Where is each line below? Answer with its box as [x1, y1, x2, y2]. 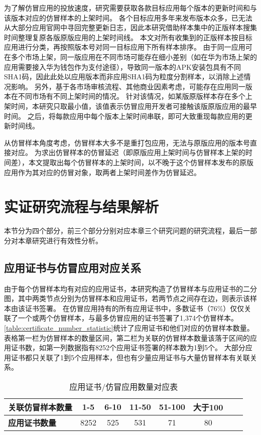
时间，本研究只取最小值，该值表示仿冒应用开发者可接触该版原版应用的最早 [11, 100, 257, 111]
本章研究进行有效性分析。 [18, 235, 102, 245]
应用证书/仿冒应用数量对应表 [69, 380, 178, 392]
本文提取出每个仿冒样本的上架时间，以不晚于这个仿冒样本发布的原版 [28, 157, 253, 167]
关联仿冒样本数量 [8, 401, 73, 413]
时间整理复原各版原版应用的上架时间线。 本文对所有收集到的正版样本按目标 [4, 32, 252, 42]
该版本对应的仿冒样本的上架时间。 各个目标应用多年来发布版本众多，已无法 [4, 12, 252, 23]
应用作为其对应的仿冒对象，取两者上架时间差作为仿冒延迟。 [4, 167, 201, 177]
